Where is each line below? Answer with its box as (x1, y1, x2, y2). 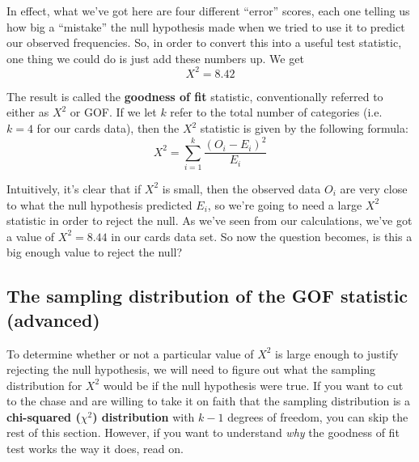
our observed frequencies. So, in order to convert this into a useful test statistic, (6, 34, 402, 51)
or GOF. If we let (70, 104, 157, 121)
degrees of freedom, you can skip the (227, 408, 408, 425)
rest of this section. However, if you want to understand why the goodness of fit (6, 424, 400, 441)
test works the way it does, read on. (6, 440, 184, 457)
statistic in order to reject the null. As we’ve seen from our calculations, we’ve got (6, 212, 413, 229)
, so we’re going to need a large (207, 196, 362, 213)
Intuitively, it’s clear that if (6, 180, 142, 197)
